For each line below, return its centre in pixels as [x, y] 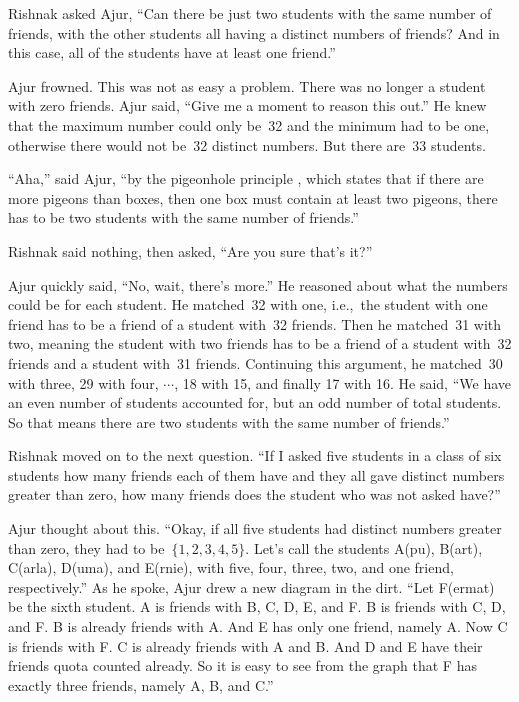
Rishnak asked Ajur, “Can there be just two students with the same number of [250, 13]
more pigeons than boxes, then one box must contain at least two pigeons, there [253, 197]
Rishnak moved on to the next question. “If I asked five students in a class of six [255, 455]
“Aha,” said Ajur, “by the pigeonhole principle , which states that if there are [246, 178]
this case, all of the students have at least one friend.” [172, 52]
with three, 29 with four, [83, 382]
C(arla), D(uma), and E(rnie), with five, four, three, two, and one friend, [231, 567]
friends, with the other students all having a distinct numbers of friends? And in [254, 32]
